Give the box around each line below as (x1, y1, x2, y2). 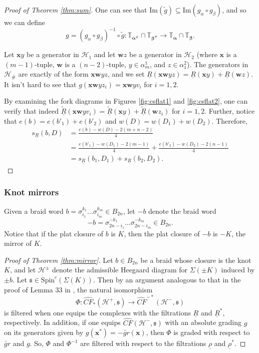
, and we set (107, 69, 145, 79)
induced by (221, 264, 255, 275)
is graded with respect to (173, 327, 250, 337)
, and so (222, 5, 246, 15)
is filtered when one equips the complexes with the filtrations (4, 307, 191, 317)
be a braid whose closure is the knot (140, 254, 251, 265)
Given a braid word (4, 205, 64, 216)
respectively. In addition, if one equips (4, 317, 121, 327)
